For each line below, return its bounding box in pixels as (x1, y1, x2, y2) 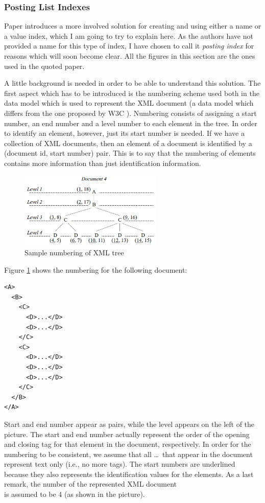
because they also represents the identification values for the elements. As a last (4, 468, 254, 479)
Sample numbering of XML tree (25, 247, 124, 257)
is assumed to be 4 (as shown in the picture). (4, 489, 145, 499)
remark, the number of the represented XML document (4, 478, 177, 489)
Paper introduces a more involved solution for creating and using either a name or (4, 20, 261, 31)
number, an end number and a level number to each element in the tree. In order (4, 117, 257, 128)
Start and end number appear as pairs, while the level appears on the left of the (4, 418, 255, 429)
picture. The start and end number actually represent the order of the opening (4, 428, 250, 439)
